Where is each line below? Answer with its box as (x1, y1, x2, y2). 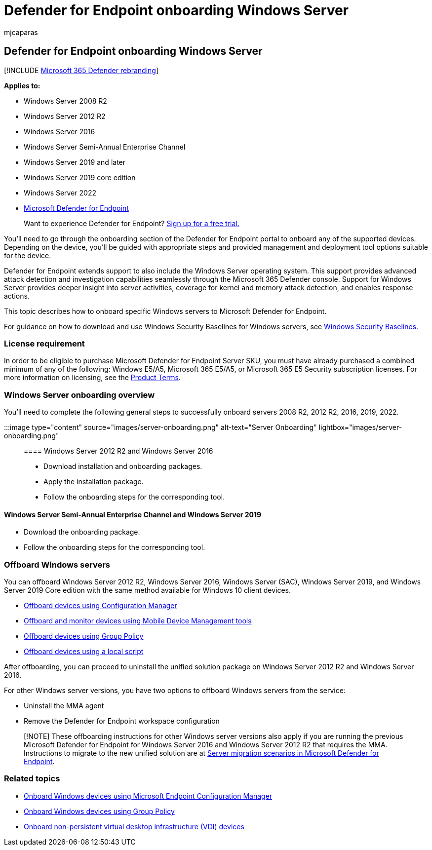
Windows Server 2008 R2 (24, 96, 107, 105)
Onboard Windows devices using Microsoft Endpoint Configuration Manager (24, 791, 273, 800)
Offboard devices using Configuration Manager (24, 601, 177, 610)
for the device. (4, 251, 51, 260)
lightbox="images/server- (318, 423, 402, 432)
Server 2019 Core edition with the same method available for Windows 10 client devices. (4, 586, 291, 595)
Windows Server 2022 (24, 188, 96, 197)
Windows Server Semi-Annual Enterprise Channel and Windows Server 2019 (4, 510, 262, 519)
